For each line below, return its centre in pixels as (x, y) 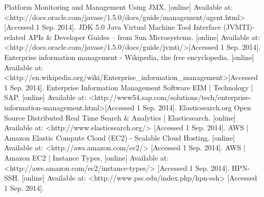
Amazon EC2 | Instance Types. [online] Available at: (87, 157)
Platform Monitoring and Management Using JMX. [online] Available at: (118, 7)
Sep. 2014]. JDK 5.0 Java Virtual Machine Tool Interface (131, 27)
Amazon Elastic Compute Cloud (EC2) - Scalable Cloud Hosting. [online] (120, 137)
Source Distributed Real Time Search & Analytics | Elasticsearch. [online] (120, 117)
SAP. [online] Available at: (45, 97)
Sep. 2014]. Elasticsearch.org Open (197, 107)
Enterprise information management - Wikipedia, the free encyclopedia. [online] (129, 57)
